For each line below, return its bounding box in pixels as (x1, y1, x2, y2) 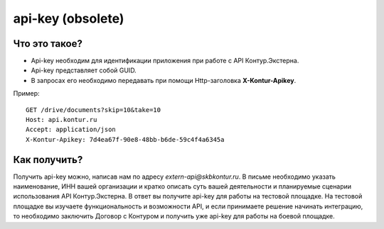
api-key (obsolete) (13, 11, 124, 26)
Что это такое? (13, 38, 83, 50)
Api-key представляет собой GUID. (31, 66, 137, 74)
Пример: (13, 89, 40, 98)
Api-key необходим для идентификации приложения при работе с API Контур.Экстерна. (31, 57, 299, 65)
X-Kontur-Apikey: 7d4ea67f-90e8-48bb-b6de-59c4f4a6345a (26, 135, 225, 143)
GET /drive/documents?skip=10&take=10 (26, 106, 161, 113)
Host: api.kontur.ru (26, 116, 97, 124)
